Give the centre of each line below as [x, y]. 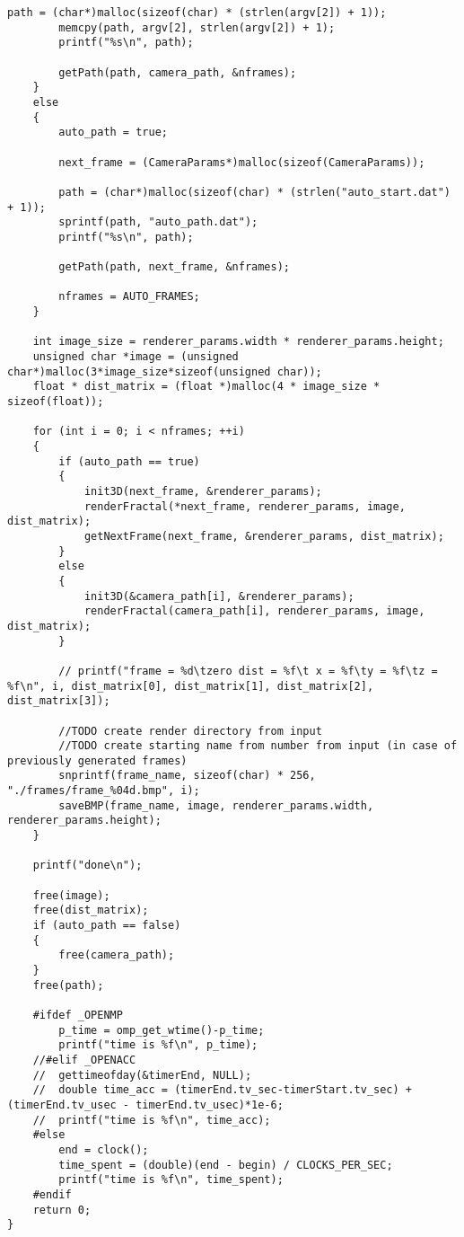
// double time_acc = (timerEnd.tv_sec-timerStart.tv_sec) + [223, 1090]
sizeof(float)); [56, 402]
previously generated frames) [97, 760]
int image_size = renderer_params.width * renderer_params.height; [238, 342]
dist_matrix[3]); [59, 701]
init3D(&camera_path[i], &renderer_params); [219, 596]
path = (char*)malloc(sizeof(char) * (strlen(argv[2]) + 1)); [197, 13]
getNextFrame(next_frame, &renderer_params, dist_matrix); [264, 536]
